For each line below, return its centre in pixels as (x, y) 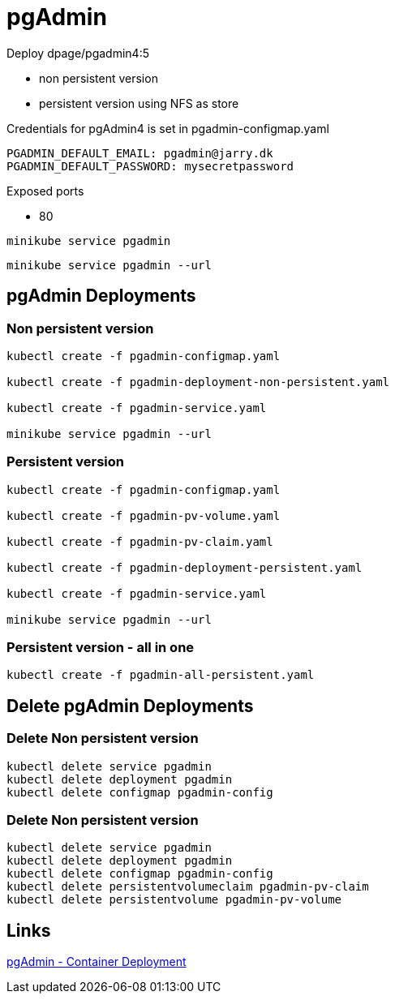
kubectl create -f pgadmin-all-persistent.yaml (161, 675)
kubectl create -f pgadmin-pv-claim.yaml (140, 541)
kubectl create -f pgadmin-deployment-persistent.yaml (185, 567)
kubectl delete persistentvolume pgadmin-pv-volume (174, 900)
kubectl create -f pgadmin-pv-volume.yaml (144, 515)
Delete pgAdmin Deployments (130, 706)
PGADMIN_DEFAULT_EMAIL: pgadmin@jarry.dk (140, 153)
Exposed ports (45, 191)
